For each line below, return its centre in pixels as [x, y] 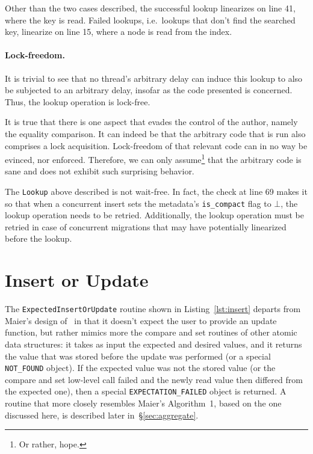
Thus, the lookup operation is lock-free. [78, 101]
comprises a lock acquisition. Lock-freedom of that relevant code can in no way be [156, 145]
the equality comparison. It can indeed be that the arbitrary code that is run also [155, 133]
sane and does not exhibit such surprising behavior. [100, 171]
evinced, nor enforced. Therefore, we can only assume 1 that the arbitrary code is [153, 158]
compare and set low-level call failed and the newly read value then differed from [154, 379]
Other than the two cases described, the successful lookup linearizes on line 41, [150, 8]
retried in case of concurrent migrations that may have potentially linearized [146, 226]
